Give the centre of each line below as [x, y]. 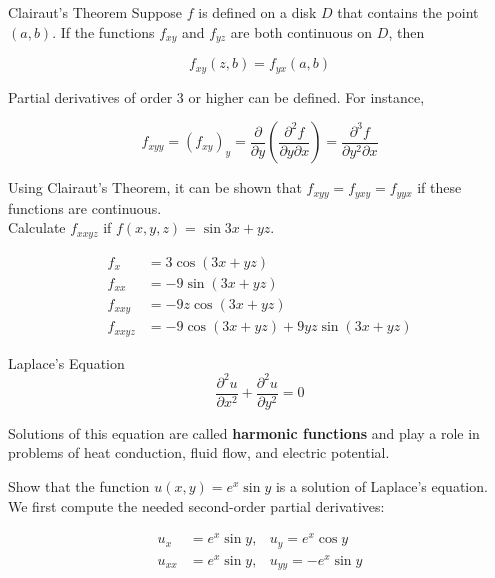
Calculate [37, 227]
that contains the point [408, 12]
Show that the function [79, 485]
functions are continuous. [85, 207]
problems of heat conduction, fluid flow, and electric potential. [199, 452]
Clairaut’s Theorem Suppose [95, 12]
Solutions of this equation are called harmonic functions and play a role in [244, 432]
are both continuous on [301, 31]
